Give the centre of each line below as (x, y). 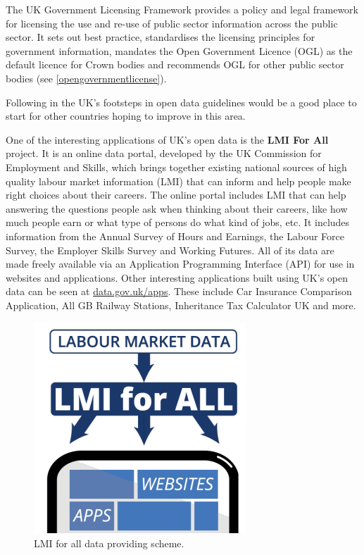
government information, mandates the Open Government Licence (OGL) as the (179, 50)
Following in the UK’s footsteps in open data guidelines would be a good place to (181, 102)
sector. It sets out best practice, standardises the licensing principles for (161, 37)
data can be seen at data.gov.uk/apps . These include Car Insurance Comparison (179, 291)
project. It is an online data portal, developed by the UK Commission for (164, 153)
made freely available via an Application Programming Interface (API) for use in (180, 264)
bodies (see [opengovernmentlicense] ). (86, 78)
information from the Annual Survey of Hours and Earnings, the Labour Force (175, 236)
